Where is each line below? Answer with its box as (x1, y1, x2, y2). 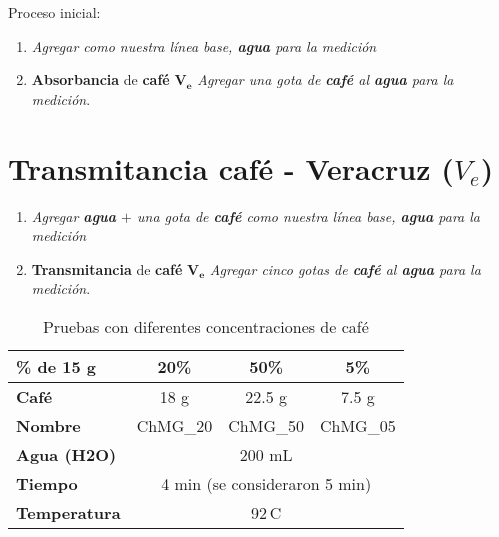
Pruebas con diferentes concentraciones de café (42, 314, 369, 338)
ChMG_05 (320, 413, 396, 437)
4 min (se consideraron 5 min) (161, 471, 372, 495)
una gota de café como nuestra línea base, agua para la (136, 205, 481, 226)
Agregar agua (31, 205, 117, 226)
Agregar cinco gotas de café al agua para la (209, 258, 481, 279)
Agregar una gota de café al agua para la (197, 69, 454, 90)
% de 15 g (16, 354, 96, 378)
